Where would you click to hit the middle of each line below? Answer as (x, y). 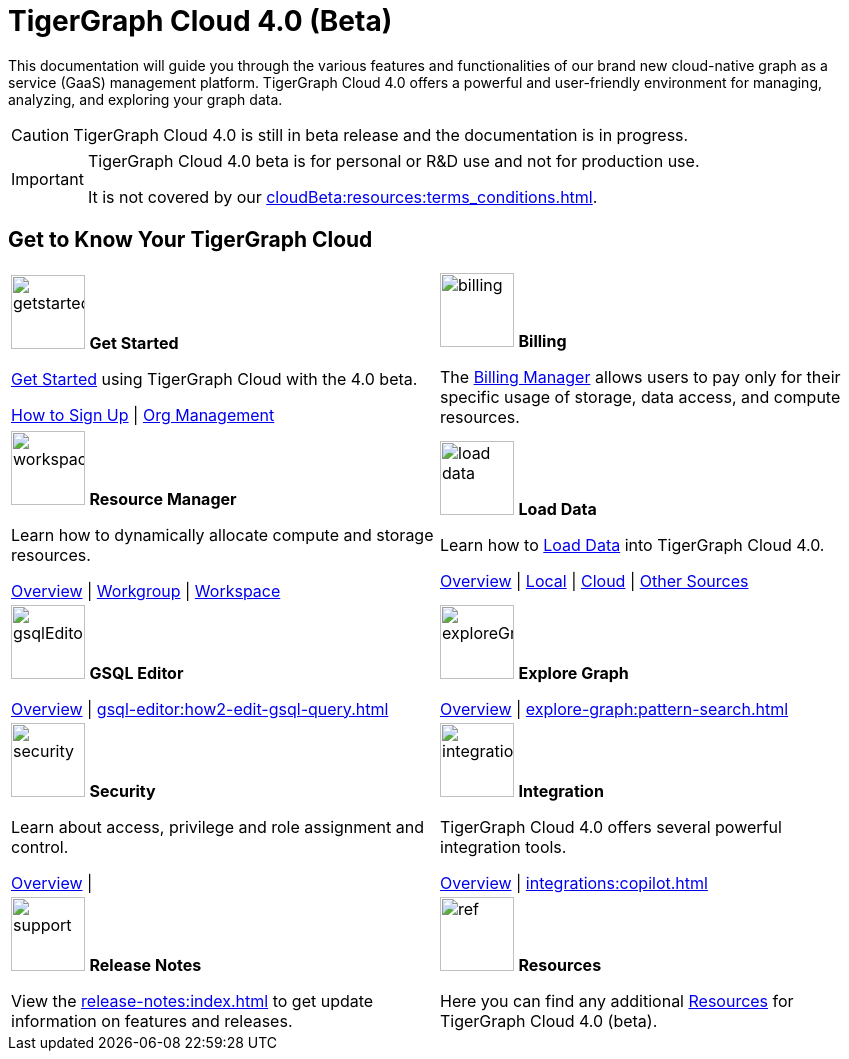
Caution (40, 134)
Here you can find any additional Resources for (617, 1000)
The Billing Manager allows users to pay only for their (640, 376)
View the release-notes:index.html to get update (192, 1000)
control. (40, 846)
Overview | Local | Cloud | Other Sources (594, 580)
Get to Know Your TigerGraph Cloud (190, 240)
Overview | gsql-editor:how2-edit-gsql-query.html (200, 708)
